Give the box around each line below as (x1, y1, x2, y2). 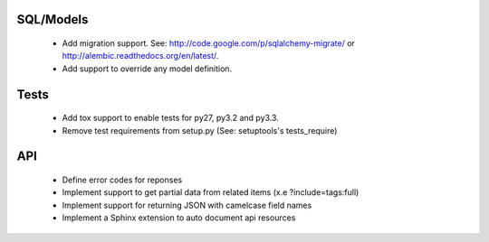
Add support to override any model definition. (62, 63, 233, 74)
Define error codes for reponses (62, 174, 183, 185)
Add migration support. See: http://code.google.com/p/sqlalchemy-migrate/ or (62, 38, 355, 49)
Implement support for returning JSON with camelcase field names (62, 200, 312, 210)
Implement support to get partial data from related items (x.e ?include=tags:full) (62, 187, 360, 198)
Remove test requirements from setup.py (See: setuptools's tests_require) (62, 125, 338, 135)
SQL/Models (16, 12, 89, 27)
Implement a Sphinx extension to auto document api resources (62, 212, 296, 223)
